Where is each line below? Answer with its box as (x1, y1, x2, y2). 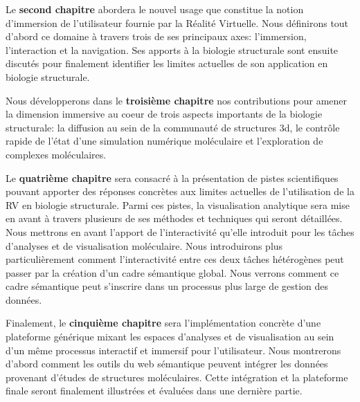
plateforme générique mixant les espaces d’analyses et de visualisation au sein (6, 329, 334, 344)
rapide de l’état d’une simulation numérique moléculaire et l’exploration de (6, 134, 323, 148)
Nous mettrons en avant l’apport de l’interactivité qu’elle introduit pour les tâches (6, 224, 354, 239)
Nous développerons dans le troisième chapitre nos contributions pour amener (6, 93, 348, 107)
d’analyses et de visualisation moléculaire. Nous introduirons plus (6, 238, 283, 253)
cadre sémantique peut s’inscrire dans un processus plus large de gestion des (6, 279, 329, 293)
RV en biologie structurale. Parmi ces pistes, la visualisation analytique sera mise (6, 197, 350, 212)
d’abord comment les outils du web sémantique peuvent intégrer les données (6, 356, 328, 371)
